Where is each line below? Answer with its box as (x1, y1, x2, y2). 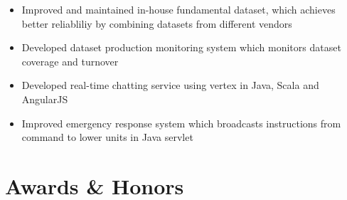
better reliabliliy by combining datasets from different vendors (21, 16, 292, 31)
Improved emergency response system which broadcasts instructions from (21, 115, 341, 130)
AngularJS (21, 91, 68, 106)
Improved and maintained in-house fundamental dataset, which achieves (21, 2, 336, 16)
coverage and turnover (21, 53, 119, 68)
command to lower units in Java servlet (21, 130, 193, 144)
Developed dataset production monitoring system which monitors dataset (21, 40, 341, 55)
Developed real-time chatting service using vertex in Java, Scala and (21, 78, 319, 93)
